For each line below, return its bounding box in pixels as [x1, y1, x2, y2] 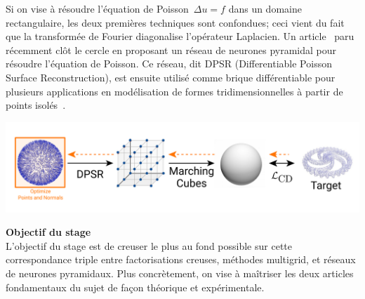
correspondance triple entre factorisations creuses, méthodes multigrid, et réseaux [6, 252, 356, 267]
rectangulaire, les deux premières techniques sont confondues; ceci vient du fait [6, 15, 345, 29]
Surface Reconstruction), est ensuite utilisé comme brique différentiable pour [6, 69, 336, 84]
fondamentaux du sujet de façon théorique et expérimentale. [6, 279, 265, 294]
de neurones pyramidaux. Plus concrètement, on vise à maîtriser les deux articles [6, 266, 354, 281]
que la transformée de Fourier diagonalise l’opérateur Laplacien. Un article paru [6, 29, 354, 44]
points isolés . [6, 98, 66, 112]
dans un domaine [228, 1, 302, 15]
